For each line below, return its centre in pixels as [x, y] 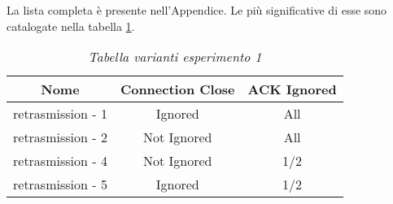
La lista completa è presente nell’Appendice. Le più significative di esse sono [197, 10]
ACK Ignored [292, 89]
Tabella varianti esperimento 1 [175, 57]
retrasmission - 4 [60, 161]
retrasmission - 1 [60, 114]
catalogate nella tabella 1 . [71, 26]
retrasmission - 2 [60, 137]
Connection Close [177, 89]
